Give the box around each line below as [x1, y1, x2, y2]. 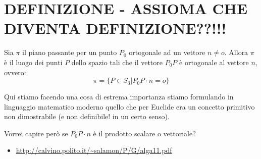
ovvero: [4, 67, 26, 77]
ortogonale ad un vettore [129, 47, 205, 58]
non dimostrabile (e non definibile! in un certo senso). [4, 111, 170, 122]
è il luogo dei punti [4, 57, 63, 67]
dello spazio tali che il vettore [71, 57, 163, 67]
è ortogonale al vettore [179, 57, 249, 67]
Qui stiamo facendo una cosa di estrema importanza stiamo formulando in [4, 91, 234, 102]
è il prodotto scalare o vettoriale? [93, 128, 196, 138]
